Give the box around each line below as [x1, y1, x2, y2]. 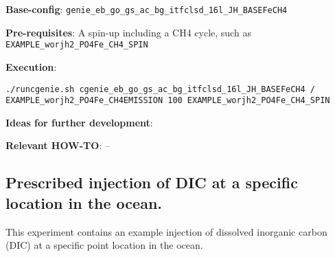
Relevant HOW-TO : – [5, 138, 110, 153]
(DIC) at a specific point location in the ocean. [5, 238, 203, 252]
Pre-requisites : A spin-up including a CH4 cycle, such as [5, 25, 251, 39]
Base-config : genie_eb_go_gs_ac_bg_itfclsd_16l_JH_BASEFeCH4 [5, 2, 288, 16]
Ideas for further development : [5, 115, 153, 129]
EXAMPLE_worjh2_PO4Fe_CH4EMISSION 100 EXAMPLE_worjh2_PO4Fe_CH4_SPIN [5, 96, 330, 106]
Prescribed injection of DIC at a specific [5, 172, 298, 193]
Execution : [5, 59, 57, 74]
